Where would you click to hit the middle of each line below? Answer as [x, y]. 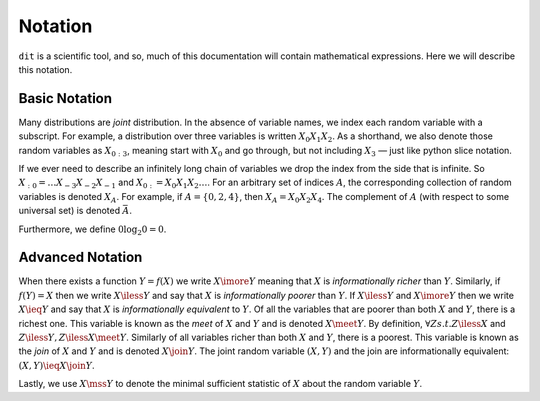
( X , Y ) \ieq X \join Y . [56, 365]
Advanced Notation [80, 257]
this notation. [45, 69]
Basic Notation [65, 98]
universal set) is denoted [69, 211]
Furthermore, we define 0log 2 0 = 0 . [92, 230]
